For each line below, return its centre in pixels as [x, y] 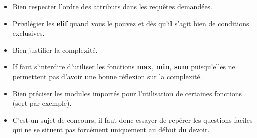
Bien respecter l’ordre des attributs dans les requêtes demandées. [112, 6]
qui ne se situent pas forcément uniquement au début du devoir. [111, 130]
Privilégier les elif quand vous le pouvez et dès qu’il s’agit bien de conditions [131, 23]
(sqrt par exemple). [42, 103]
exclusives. [28, 33]
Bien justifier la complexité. [55, 49]
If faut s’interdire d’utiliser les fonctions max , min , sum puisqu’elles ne [124, 66]
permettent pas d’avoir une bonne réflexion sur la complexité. [107, 76]
